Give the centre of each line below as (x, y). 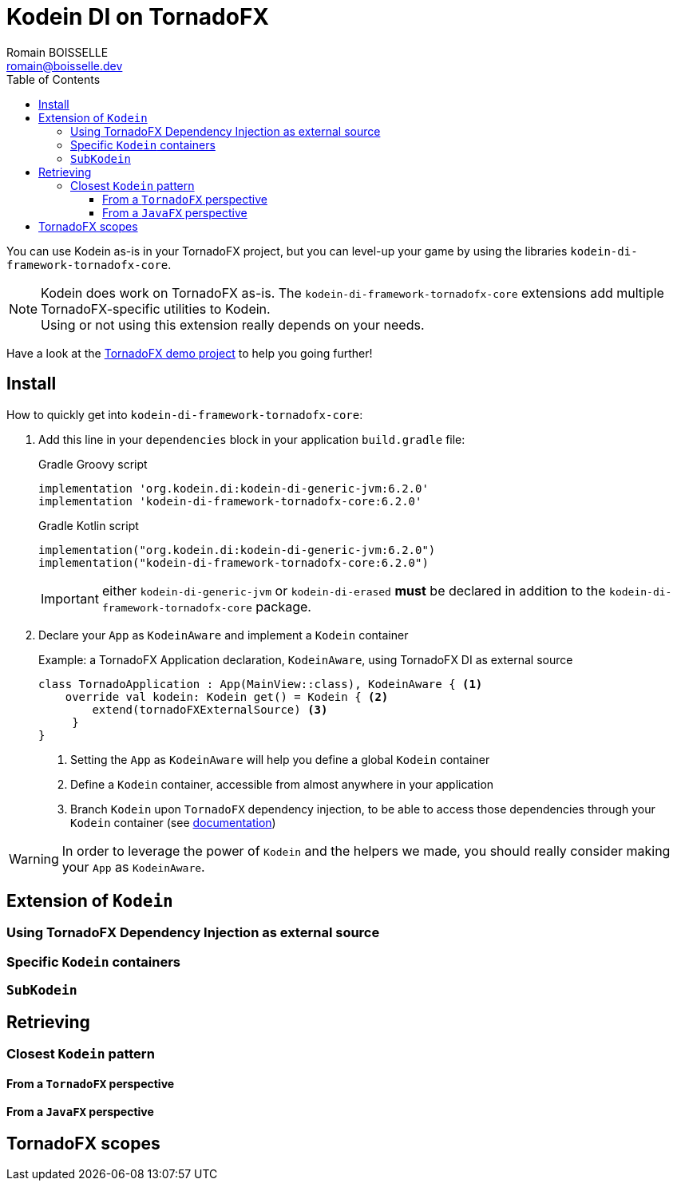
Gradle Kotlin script (89, 525)
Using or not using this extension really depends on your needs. (233, 324)
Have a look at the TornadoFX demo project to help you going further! (190, 353)
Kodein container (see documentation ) (173, 822)
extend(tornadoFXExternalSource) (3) (210, 709)
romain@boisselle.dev (65, 65)
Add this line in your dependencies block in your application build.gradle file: (252, 439)
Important (70, 598)
